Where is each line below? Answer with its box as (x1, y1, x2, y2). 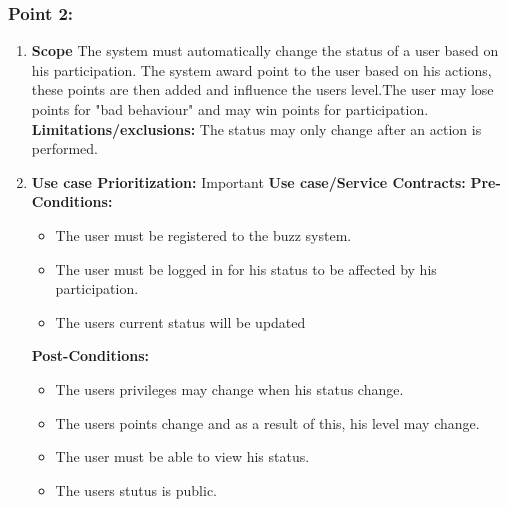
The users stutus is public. (55, 479, 218, 500)
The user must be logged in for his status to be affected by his (55, 258, 437, 279)
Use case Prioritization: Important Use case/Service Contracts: (31, 171, 466, 192)
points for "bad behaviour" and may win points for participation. (31, 99, 429, 119)
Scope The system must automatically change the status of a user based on (31, 40, 499, 61)
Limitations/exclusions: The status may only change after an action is (31, 118, 482, 139)
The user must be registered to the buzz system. (55, 224, 352, 245)
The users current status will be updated (55, 311, 306, 332)
